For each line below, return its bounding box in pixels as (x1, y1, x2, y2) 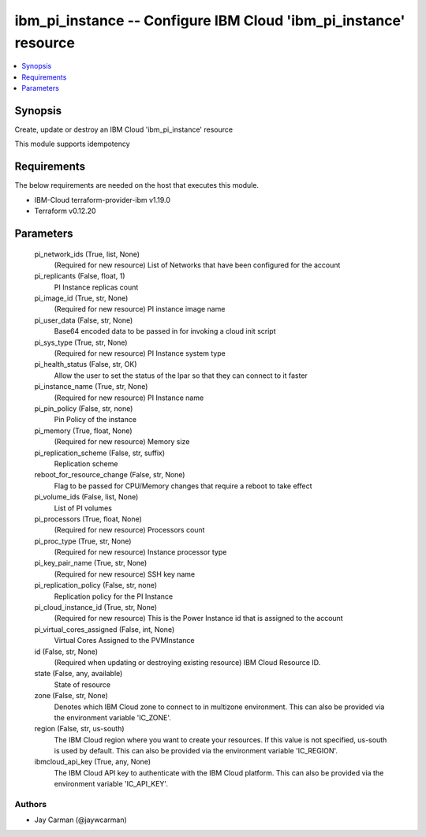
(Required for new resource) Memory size (54, 437, 190, 447)
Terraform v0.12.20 (34, 206, 96, 216)
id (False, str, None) (34, 647, 99, 656)
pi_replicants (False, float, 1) (34, 271, 125, 281)
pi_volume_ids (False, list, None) (34, 492, 139, 502)
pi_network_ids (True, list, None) (34, 249, 140, 259)
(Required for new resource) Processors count (54, 525, 205, 535)
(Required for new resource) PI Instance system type (54, 349, 226, 358)
